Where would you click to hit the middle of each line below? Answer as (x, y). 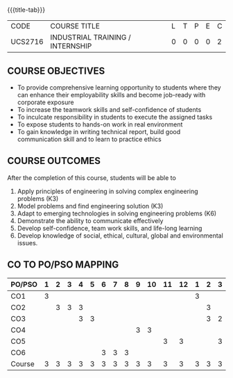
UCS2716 (27, 42)
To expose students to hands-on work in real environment (100, 124)
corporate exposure (45, 102)
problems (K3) (38, 198)
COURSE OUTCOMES (54, 161)
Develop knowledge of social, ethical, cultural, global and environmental (120, 236)
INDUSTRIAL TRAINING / (91, 38)
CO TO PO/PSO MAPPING (63, 265)
